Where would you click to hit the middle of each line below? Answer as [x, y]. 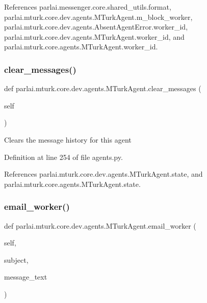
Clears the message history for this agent [68, 139]
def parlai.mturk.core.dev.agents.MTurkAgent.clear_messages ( [103, 88]
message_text [26, 277]
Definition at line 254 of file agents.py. [63, 157]
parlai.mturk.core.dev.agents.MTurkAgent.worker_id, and [94, 36]
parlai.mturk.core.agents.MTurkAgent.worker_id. [81, 47]
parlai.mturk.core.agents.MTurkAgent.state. [72, 184]
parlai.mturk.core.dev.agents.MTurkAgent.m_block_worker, [98, 17]
